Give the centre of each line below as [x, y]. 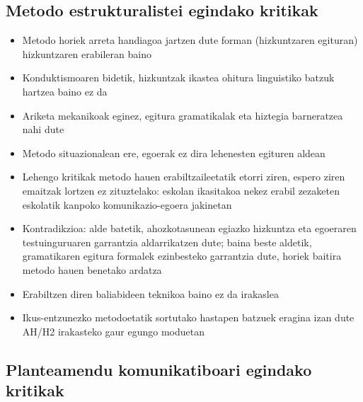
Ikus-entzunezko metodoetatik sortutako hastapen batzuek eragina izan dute [188, 317]
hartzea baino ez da [65, 91]
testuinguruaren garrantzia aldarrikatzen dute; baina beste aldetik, [167, 242]
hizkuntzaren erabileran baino [87, 53]
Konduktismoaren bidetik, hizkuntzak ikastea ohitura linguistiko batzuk [178, 77]
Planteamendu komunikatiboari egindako [159, 369]
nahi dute [43, 129]
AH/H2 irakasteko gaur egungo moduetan [114, 331]
